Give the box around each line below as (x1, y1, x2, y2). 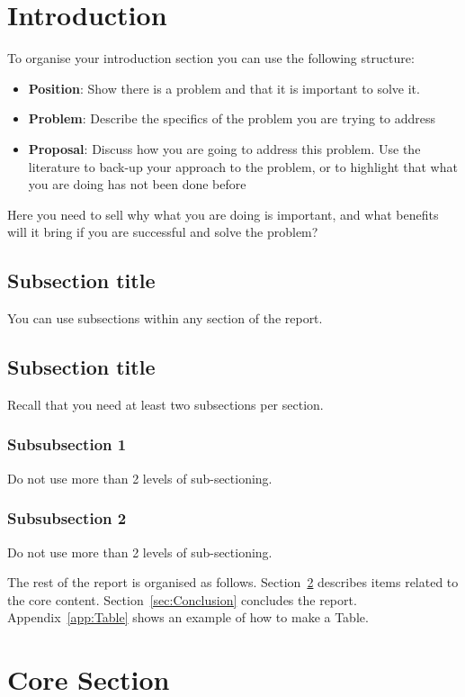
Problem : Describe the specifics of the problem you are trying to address (28, 109, 436, 128)
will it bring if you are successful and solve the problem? (7, 222, 318, 241)
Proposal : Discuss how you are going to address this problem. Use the (28, 139, 421, 158)
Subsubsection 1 (7, 433, 127, 456)
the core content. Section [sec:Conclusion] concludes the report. (7, 590, 357, 609)
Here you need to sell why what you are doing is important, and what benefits (7, 204, 439, 223)
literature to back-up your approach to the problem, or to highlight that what (28, 157, 458, 176)
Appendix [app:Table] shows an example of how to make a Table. (7, 608, 369, 627)
